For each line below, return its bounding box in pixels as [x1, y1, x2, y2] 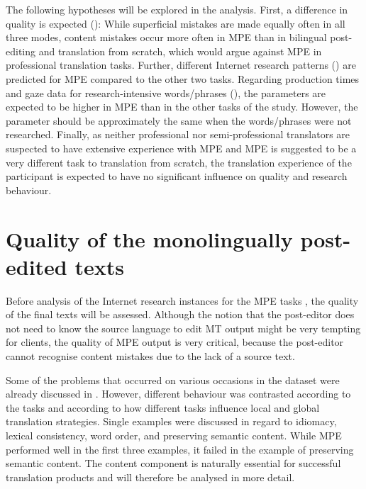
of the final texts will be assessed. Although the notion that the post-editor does [6, 307, 355, 322]
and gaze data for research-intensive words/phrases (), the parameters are [6, 85, 326, 100]
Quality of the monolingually [6, 224, 293, 253]
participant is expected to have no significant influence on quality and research [6, 169, 348, 184]
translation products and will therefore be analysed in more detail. [6, 469, 295, 484]
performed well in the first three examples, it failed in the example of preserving [6, 442, 354, 456]
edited [6, 252, 67, 281]
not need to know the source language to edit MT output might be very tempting [6, 320, 361, 335]
